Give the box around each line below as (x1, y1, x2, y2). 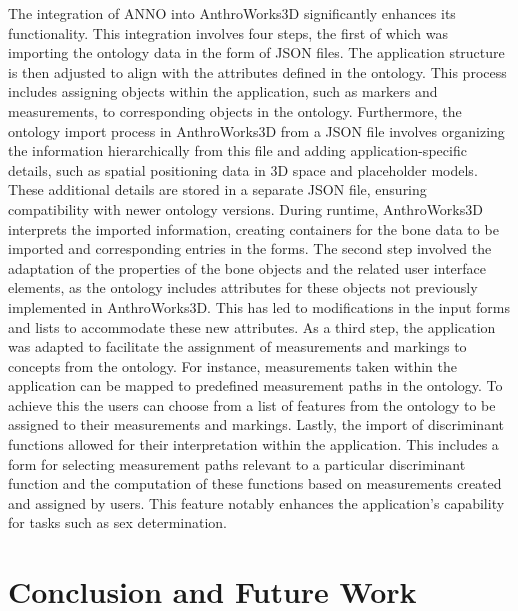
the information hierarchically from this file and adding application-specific (8, 140, 467, 161)
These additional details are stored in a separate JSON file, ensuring (8, 179, 427, 200)
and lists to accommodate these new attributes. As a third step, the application (8, 316, 496, 337)
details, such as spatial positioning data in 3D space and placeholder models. (8, 159, 478, 180)
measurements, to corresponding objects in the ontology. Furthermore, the (8, 100, 462, 121)
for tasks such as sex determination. (8, 512, 228, 533)
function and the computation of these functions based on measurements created (8, 473, 502, 494)
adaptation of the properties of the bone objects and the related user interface (8, 257, 487, 278)
